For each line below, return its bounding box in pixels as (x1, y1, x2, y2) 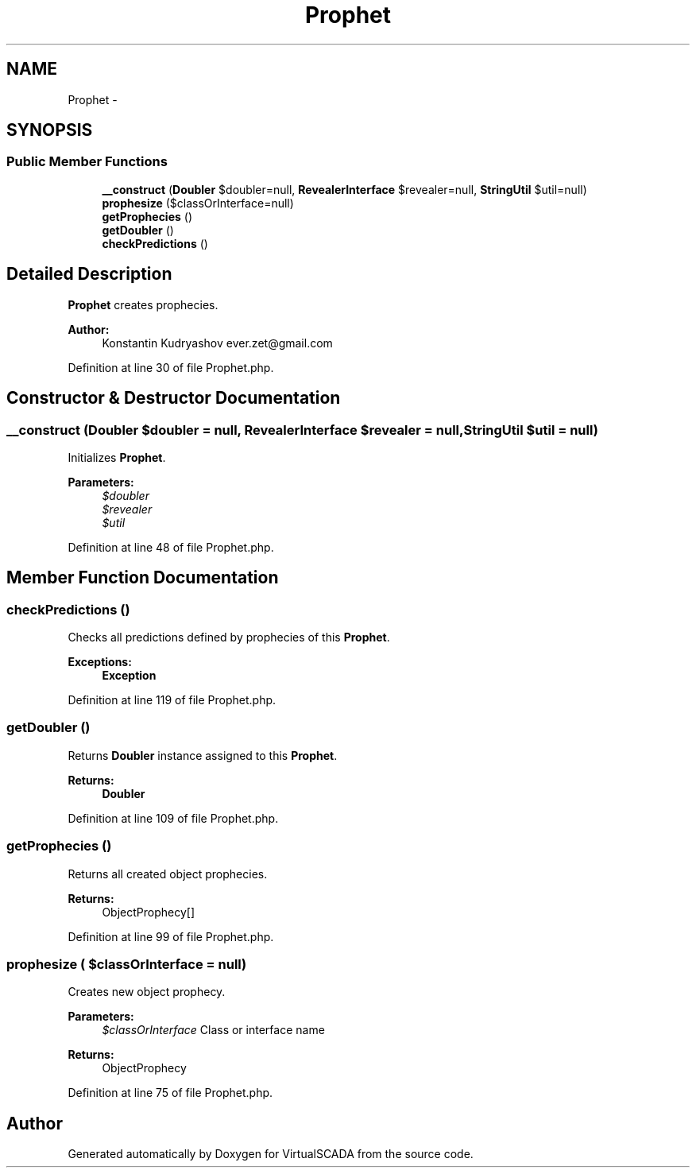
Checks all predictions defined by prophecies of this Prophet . (68, 630, 390, 645)
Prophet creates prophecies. (68, 297, 218, 312)
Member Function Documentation (6, 568, 279, 588)
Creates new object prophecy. (68, 985, 226, 999)
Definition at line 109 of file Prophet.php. (68, 811, 279, 825)
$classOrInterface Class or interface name (102, 1023, 325, 1037)
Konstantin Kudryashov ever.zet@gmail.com (102, 335, 333, 350)
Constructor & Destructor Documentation (6, 388, 341, 409)
